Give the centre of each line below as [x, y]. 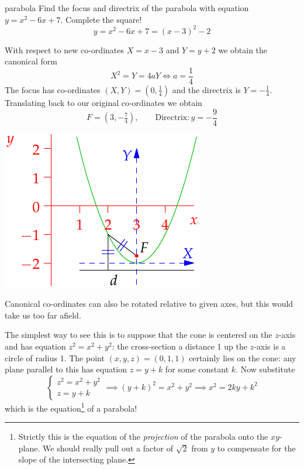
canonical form [31, 61]
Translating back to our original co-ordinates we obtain [103, 102]
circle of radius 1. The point [55, 357]
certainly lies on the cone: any [243, 357]
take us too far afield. [43, 315]
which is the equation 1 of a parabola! [71, 407]
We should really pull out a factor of [108, 448]
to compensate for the [256, 448]
